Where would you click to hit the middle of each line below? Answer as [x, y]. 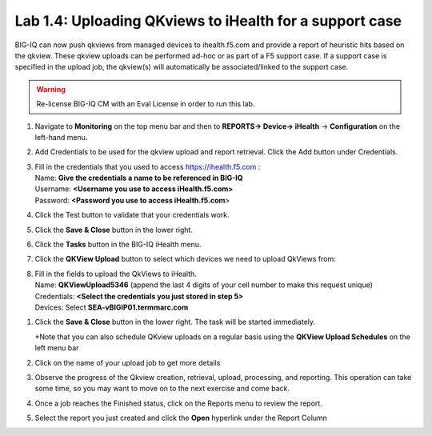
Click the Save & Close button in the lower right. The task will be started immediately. [175, 322]
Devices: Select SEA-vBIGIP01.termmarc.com [112, 307]
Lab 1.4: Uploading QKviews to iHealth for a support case [208, 21]
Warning [51, 89]
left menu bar [57, 348]
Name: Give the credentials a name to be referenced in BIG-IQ [139, 178]
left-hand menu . [61, 137]
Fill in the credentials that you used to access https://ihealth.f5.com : [148, 166]
